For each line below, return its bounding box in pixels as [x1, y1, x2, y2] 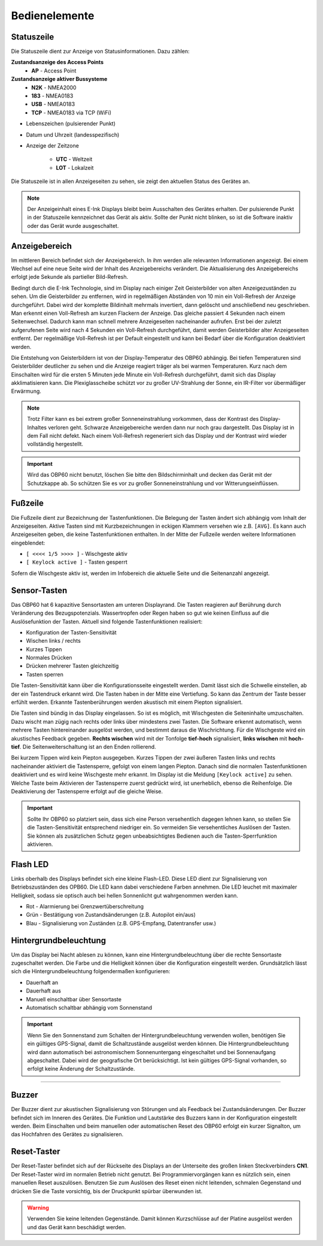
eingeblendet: [11, 539, 45, 546]
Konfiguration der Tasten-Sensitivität [26, 628, 117, 636]
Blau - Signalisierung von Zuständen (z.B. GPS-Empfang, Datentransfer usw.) [26, 919, 217, 926]
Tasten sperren [26, 670, 64, 678]
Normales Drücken [26, 654, 72, 661]
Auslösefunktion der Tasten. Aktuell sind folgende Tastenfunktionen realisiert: [11, 618, 203, 625]
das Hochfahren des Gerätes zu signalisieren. [11, 1131, 124, 1138]
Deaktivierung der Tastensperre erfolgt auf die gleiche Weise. [11, 787, 163, 794]
